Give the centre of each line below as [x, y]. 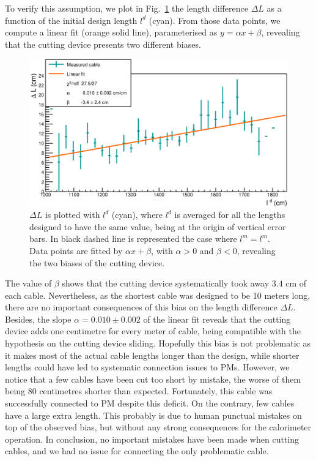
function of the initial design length [71, 20]
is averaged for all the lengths [230, 215]
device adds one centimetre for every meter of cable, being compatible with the [153, 331]
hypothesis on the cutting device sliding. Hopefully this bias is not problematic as [158, 343]
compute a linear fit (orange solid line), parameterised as [111, 32]
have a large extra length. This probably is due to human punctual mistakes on [153, 415]
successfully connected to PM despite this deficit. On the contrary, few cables [150, 403]
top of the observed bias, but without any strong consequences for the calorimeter [158, 427]
